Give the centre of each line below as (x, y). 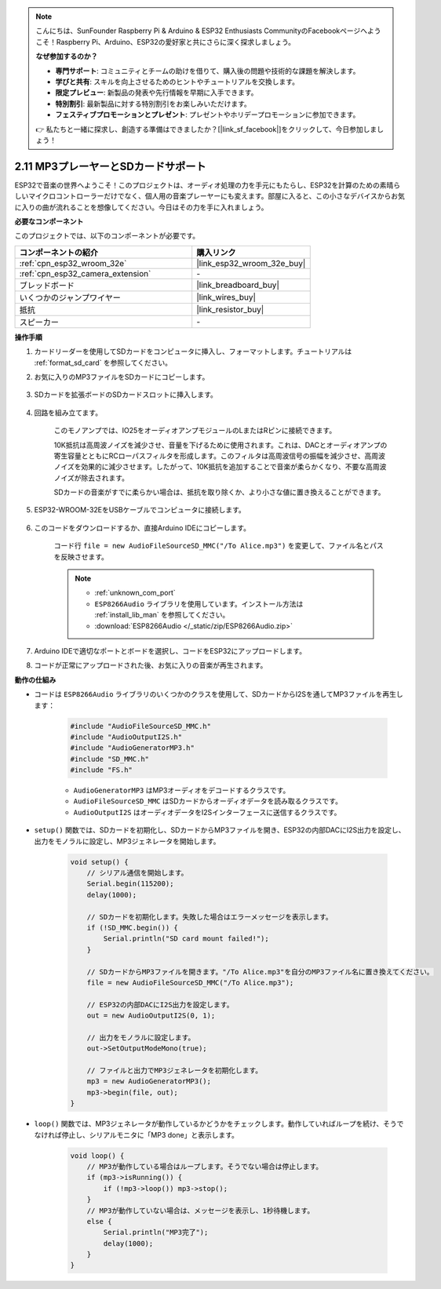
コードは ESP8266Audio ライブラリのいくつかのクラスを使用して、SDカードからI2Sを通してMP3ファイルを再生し (219, 694)
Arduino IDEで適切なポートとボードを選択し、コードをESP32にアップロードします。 (170, 650)
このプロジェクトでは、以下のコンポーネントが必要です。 (107, 236)
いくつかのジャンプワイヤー (70, 297)
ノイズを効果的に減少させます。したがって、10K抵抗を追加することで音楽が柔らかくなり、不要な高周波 (220, 467)
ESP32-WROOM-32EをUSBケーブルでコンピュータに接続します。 (140, 510)
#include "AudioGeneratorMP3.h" (133, 748)
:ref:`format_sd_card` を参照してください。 (103, 362)
